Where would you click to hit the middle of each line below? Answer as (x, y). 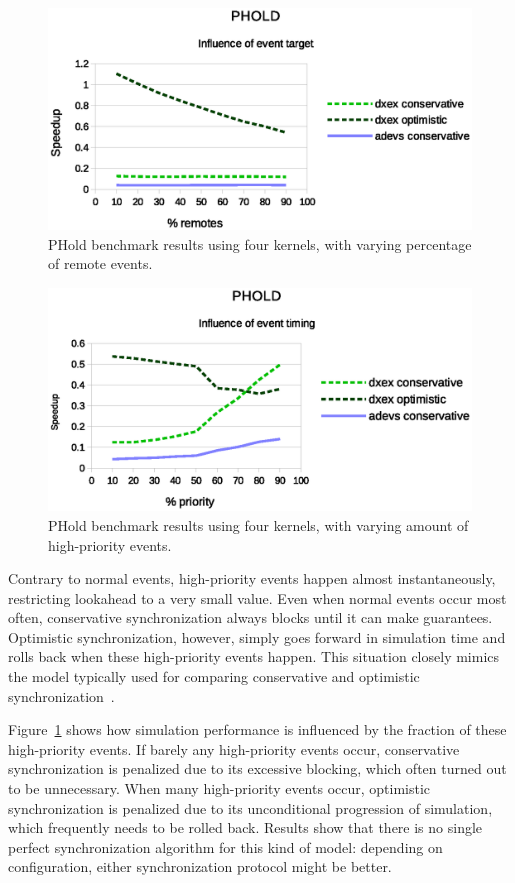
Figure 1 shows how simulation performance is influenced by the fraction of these (257, 729)
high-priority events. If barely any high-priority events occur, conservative (234, 748)
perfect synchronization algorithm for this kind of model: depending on (225, 846)
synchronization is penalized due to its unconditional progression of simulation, (250, 807)
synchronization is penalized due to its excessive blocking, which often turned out (257, 768)
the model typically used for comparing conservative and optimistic (214, 676)
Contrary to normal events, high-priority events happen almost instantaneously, (252, 578)
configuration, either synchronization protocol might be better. (200, 866)
